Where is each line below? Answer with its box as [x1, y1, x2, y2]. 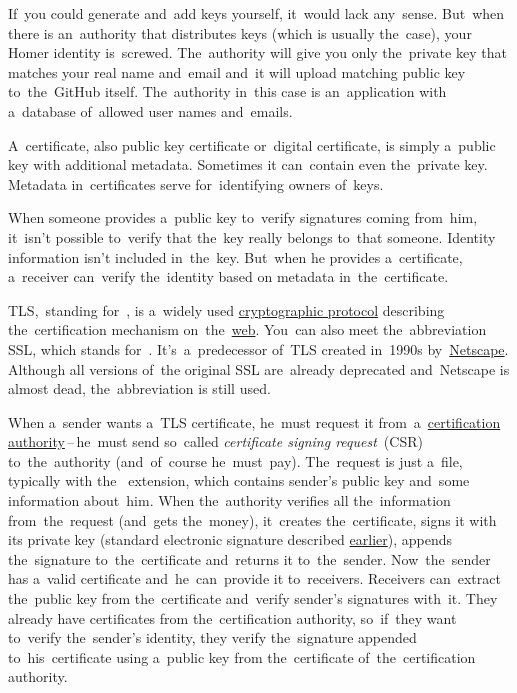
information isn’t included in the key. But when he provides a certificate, [8, 246, 463, 267]
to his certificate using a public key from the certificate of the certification [8, 646, 476, 667]
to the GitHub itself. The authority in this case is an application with [8, 81, 447, 102]
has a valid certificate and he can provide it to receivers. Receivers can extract [8, 568, 501, 589]
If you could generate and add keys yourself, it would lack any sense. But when [8, 3, 505, 23]
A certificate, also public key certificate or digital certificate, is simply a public [8, 134, 496, 155]
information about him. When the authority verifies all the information [8, 490, 451, 511]
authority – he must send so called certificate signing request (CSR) [8, 431, 423, 452]
